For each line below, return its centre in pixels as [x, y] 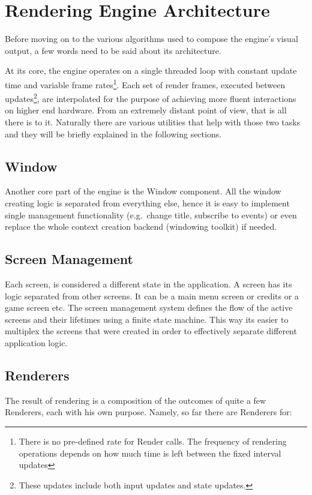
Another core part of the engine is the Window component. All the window [143, 191]
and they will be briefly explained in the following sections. [113, 133]
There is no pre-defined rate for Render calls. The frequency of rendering [153, 441]
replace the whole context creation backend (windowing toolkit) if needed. [141, 226]
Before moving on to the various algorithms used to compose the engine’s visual [151, 39]
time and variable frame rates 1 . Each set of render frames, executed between [145, 83]
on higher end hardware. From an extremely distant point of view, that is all [146, 110]
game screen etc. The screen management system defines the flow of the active [149, 307]
